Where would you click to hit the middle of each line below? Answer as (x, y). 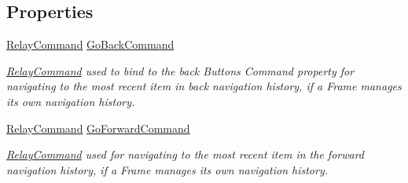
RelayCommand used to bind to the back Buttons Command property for (180, 70)
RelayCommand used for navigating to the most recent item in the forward (185, 154)
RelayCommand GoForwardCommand (98, 128)
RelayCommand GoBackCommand (90, 44)
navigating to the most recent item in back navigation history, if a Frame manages (204, 86)
